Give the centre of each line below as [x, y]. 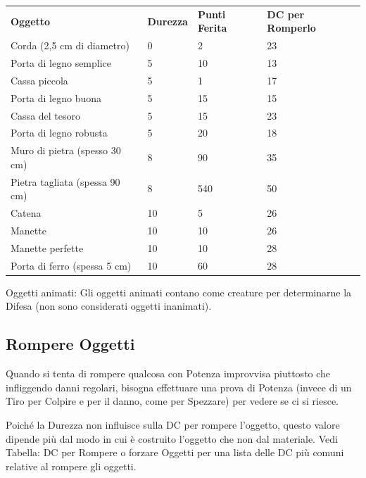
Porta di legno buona [56, 98]
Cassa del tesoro [46, 115]
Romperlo [291, 28]
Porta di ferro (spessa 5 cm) [71, 265]
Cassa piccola [39, 80]
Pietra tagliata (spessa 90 [65, 181]
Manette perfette [47, 247]
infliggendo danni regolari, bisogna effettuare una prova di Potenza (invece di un [179, 387]
